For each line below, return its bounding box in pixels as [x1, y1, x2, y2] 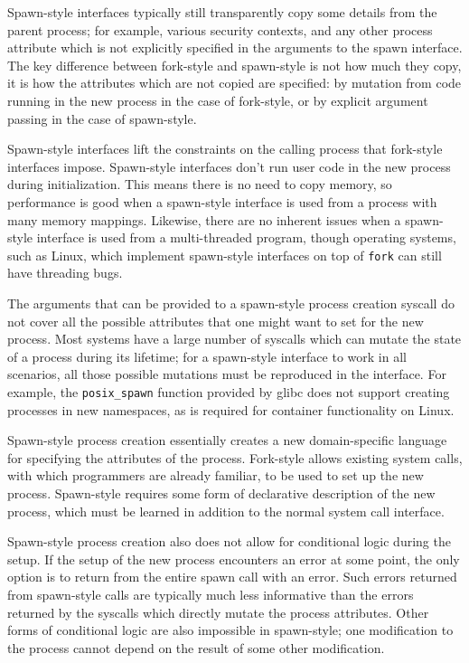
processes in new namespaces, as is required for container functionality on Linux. [7, 400, 455, 419]
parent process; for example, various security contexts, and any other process [7, 20, 433, 39]
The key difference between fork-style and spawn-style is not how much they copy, [7, 55, 462, 74]
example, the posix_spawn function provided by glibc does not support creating [7, 382, 450, 401]
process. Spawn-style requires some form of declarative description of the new [7, 483, 436, 502]
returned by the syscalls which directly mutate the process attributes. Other [7, 602, 429, 621]
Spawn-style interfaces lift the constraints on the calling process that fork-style [7, 139, 443, 158]
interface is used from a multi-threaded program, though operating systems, [36, 228, 456, 247]
